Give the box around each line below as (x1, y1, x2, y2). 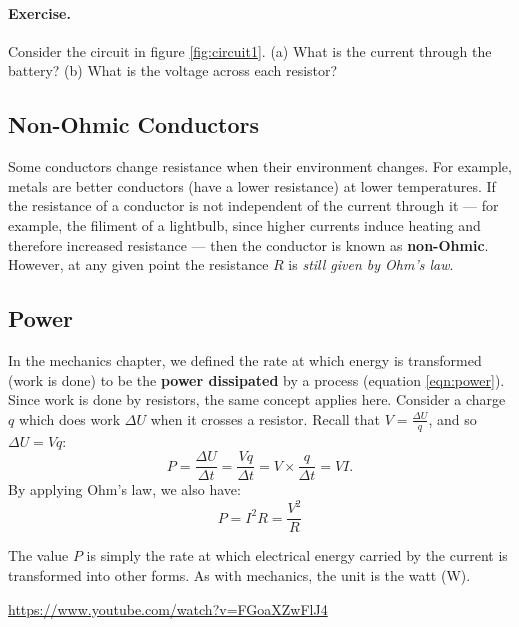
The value (8, 545, 69, 566)
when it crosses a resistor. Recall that (150, 408, 381, 429)
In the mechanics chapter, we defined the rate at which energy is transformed (8, 349, 482, 370)
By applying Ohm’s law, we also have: (8, 479, 241, 500)
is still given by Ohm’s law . (288, 254, 454, 275)
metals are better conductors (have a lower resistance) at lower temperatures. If (8, 175, 496, 196)
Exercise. (8, 2, 71, 23)
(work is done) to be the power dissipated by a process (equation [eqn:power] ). (8, 369, 505, 390)
